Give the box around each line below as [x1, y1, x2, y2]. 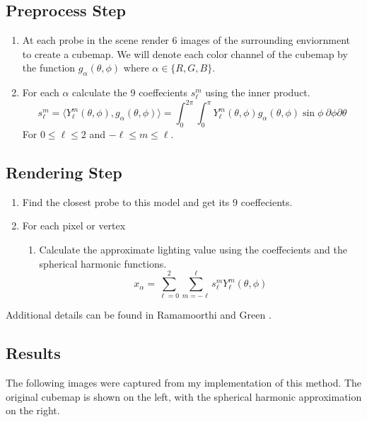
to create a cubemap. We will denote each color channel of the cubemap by [22, 46, 348, 61]
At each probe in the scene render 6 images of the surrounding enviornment [22, 33, 351, 47]
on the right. [6, 403, 60, 418]
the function [22, 60, 76, 75]
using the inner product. [205, 85, 310, 100]
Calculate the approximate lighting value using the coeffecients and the [39, 242, 347, 257]
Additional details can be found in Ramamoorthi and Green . [6, 307, 272, 322]
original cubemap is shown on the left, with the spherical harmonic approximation [6, 389, 362, 404]
